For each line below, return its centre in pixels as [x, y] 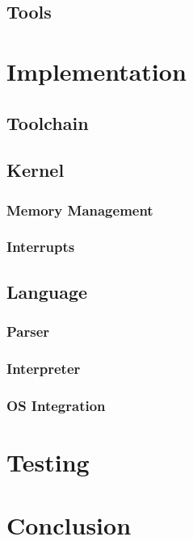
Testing [48, 461]
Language [47, 291]
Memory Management [80, 210]
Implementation [96, 71]
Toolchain [48, 122]
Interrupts [41, 247]
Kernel [36, 170]
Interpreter [44, 368]
